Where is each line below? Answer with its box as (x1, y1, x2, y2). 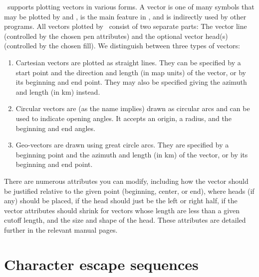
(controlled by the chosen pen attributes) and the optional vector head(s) (4, 30, 228, 41)
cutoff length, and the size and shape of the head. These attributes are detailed (4, 215, 246, 225)
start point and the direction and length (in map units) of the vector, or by (15, 67, 246, 77)
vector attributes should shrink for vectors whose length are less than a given (4, 205, 240, 215)
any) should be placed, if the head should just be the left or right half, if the (4, 195, 238, 206)
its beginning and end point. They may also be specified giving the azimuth (15, 77, 247, 87)
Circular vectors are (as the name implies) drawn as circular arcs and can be (15, 103, 250, 114)
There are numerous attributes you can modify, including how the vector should (4, 175, 249, 186)
